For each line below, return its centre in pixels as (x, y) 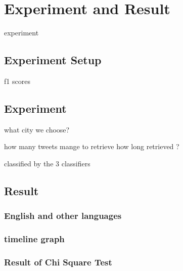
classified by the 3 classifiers (47, 163)
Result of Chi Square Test (58, 262)
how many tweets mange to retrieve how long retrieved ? (92, 146)
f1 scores (17, 81)
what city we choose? (37, 129)
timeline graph (34, 239)
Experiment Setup (53, 60)
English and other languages (63, 216)
